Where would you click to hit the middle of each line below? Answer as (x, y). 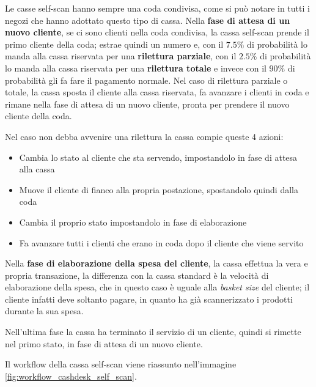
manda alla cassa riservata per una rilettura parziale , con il (121, 56)
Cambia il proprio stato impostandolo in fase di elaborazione (133, 222)
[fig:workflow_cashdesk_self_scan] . (71, 376)
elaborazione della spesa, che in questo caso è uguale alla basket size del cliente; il (157, 287)
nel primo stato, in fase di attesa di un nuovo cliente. (104, 343)
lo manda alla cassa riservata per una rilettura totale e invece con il (136, 68)
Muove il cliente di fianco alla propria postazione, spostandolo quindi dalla (159, 189)
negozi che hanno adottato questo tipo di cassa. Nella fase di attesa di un (148, 20)
